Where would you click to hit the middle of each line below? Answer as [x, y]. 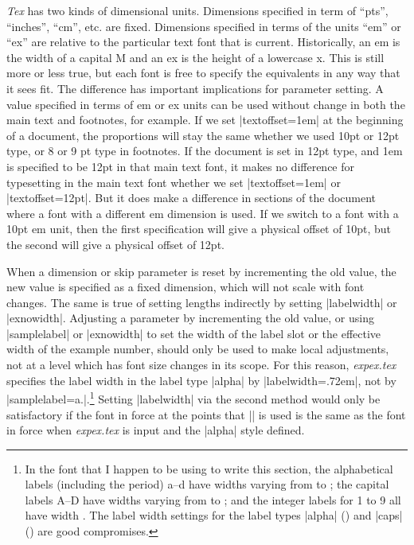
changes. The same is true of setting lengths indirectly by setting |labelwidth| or [202, 302]
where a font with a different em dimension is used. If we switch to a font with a [203, 213]
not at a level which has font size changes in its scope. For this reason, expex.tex [201, 365]
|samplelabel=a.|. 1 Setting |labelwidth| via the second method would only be [193, 397]
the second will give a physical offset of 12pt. [115, 244]
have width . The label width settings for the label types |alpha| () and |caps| [214, 515]
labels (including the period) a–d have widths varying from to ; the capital [207, 484]
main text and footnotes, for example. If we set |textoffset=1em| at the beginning [205, 120]
